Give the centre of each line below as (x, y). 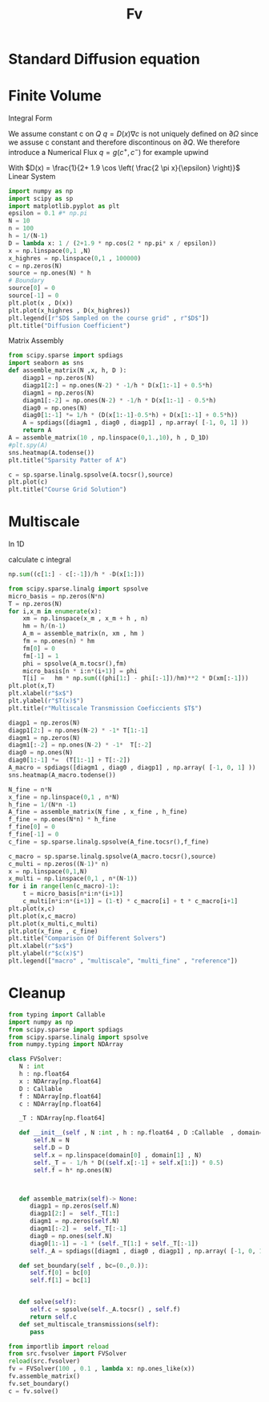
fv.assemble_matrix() (44, 1376)
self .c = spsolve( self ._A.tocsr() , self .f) (105, 1310)
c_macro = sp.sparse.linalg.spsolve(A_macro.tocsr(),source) (112, 856)
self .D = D (51, 1148)
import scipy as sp (41, 198)
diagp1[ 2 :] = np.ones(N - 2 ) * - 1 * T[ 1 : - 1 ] (78, 730)
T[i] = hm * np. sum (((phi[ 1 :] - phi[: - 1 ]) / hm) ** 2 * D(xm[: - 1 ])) (136, 679)
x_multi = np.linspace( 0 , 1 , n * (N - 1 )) (73, 879)
